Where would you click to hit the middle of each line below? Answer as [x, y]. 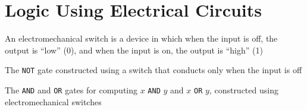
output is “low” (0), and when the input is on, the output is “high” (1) [134, 50]
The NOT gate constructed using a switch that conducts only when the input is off [153, 70]
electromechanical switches [53, 101]
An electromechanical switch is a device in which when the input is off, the [141, 38]
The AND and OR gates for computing [71, 89]
